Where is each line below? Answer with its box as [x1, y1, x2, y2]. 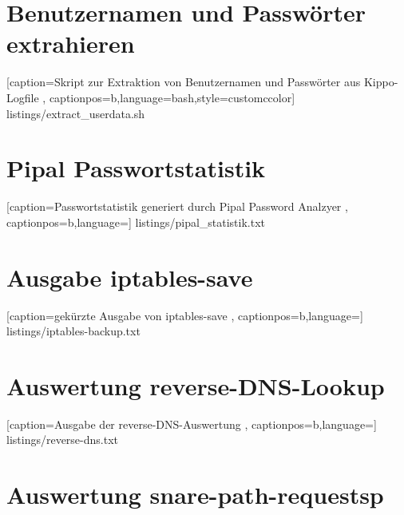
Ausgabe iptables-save [6, 260, 253, 293]
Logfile [6, 89, 39, 105]
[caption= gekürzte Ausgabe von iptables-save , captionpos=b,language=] [6, 307, 363, 323]
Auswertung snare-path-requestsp [6, 478, 384, 511]
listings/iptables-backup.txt [6, 323, 141, 339]
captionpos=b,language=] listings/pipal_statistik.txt [6, 213, 266, 230]
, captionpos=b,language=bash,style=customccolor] [42, 89, 295, 105]
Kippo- [363, 73, 398, 90]
